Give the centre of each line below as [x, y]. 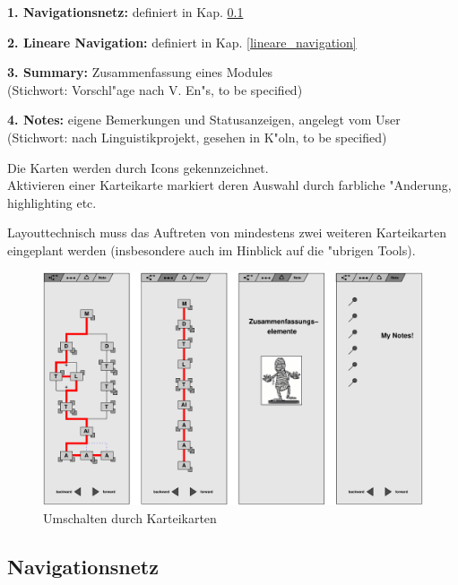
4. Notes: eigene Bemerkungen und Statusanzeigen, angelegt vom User [204, 120]
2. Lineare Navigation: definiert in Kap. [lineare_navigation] [182, 42]
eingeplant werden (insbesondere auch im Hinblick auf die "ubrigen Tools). [212, 249]
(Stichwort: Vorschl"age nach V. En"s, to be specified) [155, 89]
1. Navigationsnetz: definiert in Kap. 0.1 [125, 12]
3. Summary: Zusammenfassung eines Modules [140, 72]
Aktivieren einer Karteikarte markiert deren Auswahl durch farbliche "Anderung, [229, 185]
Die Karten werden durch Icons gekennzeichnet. [138, 167]
